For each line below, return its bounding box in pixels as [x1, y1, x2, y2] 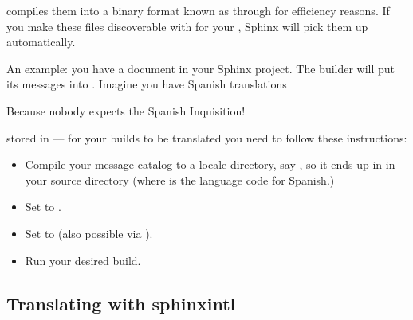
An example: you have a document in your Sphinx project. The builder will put [6, 60, 395, 76]
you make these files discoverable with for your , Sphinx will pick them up [6, 18, 368, 34]
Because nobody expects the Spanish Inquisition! [6, 102, 246, 119]
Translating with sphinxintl [6, 291, 236, 315]
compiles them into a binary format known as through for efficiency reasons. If [6, 2, 390, 18]
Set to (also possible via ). [25, 224, 153, 241]
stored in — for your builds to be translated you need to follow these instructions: [6, 129, 407, 146]
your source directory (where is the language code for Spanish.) [25, 171, 335, 188]
